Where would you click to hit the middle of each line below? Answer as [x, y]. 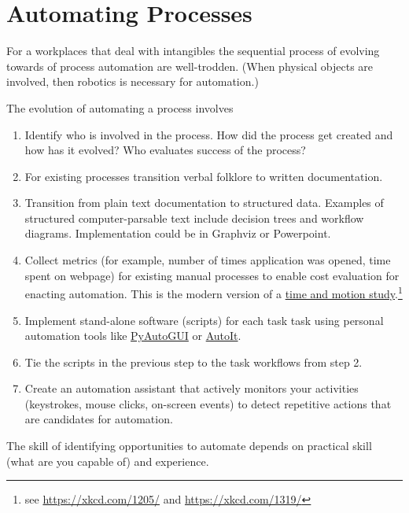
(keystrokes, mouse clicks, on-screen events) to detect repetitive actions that [208, 403]
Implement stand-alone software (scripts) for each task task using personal [204, 320]
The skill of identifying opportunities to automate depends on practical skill [189, 446]
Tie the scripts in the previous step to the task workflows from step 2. [193, 362]
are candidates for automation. [99, 419]
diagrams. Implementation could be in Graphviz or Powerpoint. [178, 233]
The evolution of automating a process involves [120, 107]
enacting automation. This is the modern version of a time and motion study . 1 [214, 292]
